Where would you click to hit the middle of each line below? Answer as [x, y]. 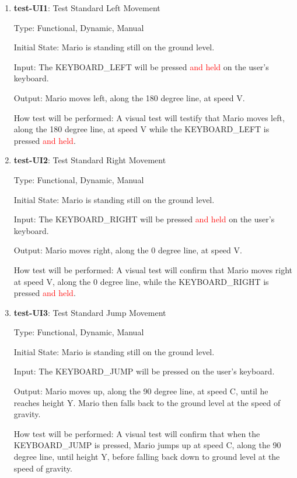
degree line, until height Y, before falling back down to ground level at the [147, 457]
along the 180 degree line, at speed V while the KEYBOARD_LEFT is [141, 129]
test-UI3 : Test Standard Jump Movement [90, 312]
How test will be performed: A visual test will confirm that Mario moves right [153, 269]
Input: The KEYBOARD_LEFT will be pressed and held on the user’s [141, 66]
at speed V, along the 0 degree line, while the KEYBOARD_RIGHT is [141, 281]
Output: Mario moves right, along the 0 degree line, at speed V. [128, 250]
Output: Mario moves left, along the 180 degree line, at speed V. [129, 97]
